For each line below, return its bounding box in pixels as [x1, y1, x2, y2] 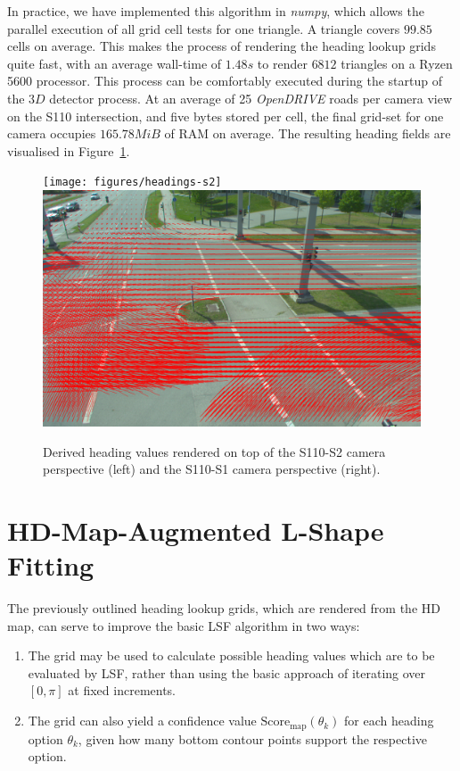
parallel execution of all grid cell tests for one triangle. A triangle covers [7, 19, 400, 37]
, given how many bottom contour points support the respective [78, 729, 428, 748]
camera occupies [7, 124, 96, 143]
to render [257, 54, 308, 72]
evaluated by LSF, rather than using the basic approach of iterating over [28, 663, 426, 682]
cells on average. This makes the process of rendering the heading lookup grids [7, 37, 436, 55]
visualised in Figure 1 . [7, 141, 130, 160]
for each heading [344, 711, 434, 730]
